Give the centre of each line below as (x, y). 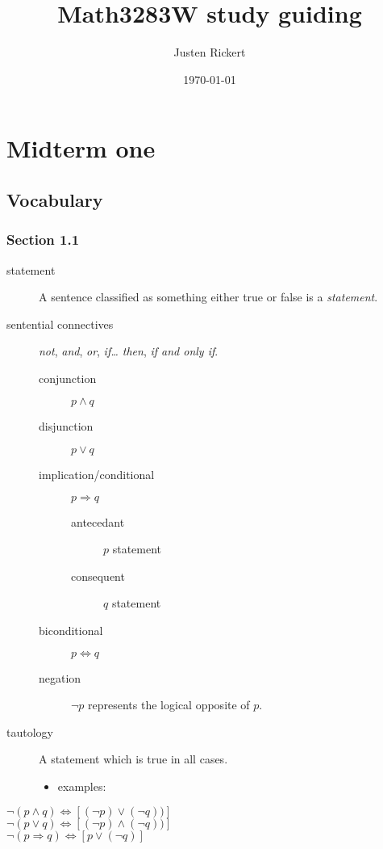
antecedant (98, 521)
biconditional (71, 630)
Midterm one (81, 148)
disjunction (66, 426)
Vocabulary (55, 199)
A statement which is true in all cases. (133, 759)
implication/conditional (97, 475)
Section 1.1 (43, 240)
